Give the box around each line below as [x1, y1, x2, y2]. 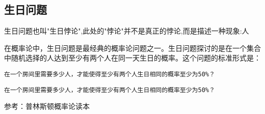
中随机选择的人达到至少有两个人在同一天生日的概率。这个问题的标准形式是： [4, 52, 261, 63]
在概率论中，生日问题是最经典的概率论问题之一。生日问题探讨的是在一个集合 [4, 42, 261, 53]
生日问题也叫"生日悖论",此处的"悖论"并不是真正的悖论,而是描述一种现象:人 [4, 25, 249, 36]
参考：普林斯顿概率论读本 [4, 101, 90, 111]
